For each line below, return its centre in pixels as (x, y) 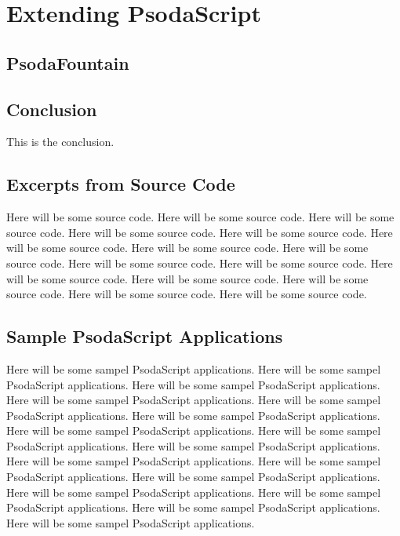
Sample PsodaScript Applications (145, 336)
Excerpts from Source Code (121, 184)
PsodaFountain (68, 62)
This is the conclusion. (60, 142)
